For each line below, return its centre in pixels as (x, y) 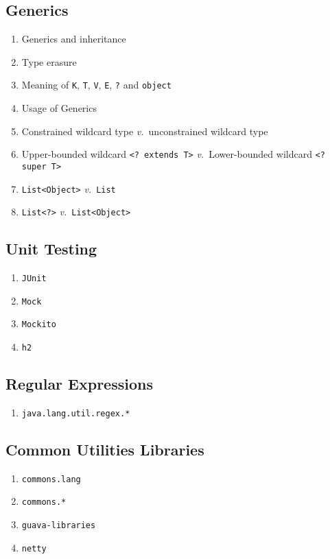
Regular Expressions (79, 384)
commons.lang (51, 479)
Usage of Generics (59, 108)
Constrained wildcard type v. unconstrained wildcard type (145, 131)
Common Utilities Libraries (105, 449)
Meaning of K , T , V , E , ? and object (96, 85)
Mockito (39, 325)
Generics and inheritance (74, 39)
